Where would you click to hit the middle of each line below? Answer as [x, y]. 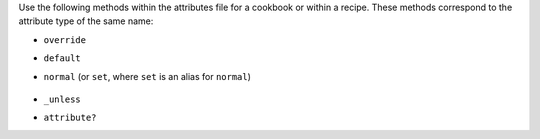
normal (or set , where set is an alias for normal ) [147, 76]
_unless [62, 99]
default [62, 58]
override [65, 39]
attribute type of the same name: [86, 21]
